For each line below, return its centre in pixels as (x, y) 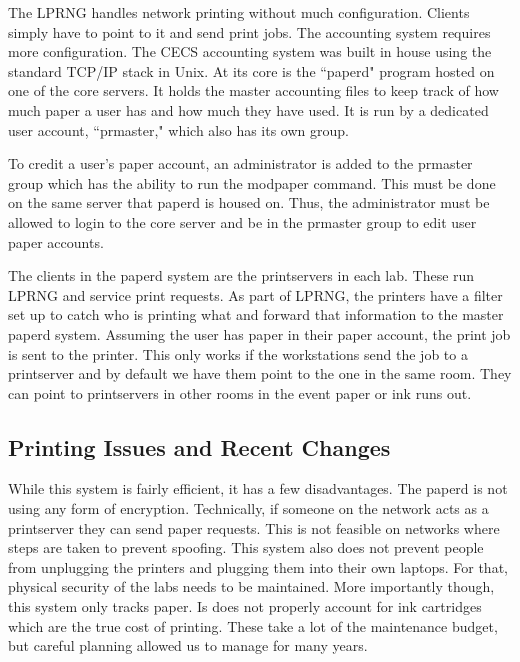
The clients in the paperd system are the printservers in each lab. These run (241, 275)
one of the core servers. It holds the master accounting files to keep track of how (253, 90)
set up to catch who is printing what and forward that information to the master (256, 314)
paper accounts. (56, 241)
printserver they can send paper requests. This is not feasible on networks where (254, 527)
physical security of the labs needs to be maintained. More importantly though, (251, 586)
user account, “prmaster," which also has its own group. (178, 129)
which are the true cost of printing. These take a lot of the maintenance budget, (253, 625)
